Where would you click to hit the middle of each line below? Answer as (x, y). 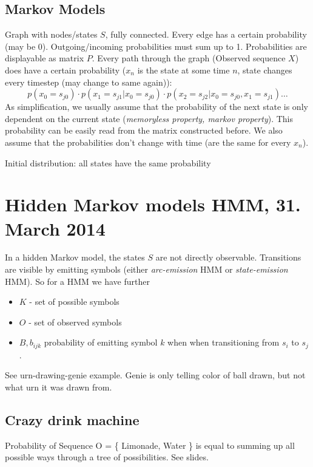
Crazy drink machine (72, 420)
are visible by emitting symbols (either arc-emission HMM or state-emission (146, 269)
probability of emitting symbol (101, 342)
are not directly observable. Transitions (228, 257)
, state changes (265, 70)
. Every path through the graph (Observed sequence (189, 58)
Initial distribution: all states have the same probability (108, 162)
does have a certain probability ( (66, 70)
